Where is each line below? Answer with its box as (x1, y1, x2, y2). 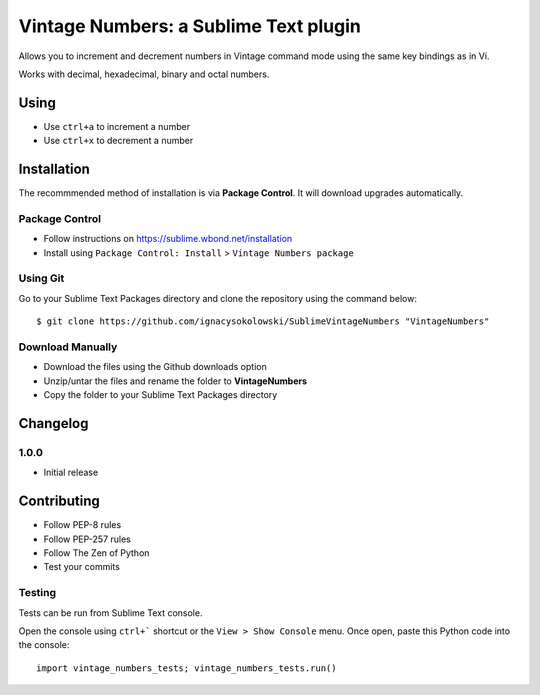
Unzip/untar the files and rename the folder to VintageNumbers (43, 375, 308, 387)
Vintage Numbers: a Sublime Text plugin (18, 15, 362, 37)
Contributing (18, 493, 100, 510)
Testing (18, 586, 57, 600)
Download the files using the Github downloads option (43, 361, 267, 373)
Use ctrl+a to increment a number (43, 120, 190, 132)
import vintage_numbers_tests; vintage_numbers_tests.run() (36, 662, 337, 674)
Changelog (18, 415, 89, 432)
